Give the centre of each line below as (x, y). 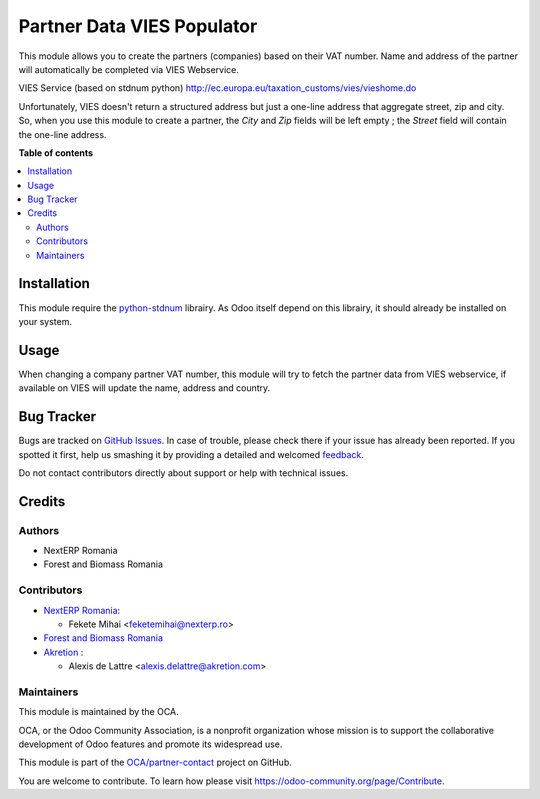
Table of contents (56, 152)
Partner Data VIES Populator (138, 26)
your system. (45, 321)
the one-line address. (62, 134)
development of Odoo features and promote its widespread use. (150, 744)
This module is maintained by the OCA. (98, 712)
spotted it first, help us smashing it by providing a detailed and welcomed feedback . (191, 454)
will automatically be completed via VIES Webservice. (128, 69)
